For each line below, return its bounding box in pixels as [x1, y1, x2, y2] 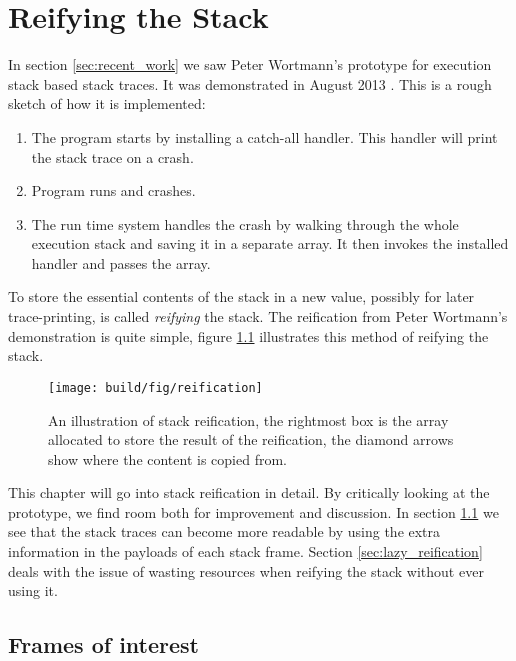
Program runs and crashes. [31, 180, 196, 201]
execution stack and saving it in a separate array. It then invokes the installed [31, 233, 509, 254]
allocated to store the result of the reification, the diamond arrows [48, 429, 454, 450]
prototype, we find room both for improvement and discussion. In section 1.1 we [8, 501, 499, 522]
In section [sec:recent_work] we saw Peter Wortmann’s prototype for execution [8, 54, 492, 75]
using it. [8, 580, 58, 601]
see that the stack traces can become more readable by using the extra [8, 521, 441, 542]
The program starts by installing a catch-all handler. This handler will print [31, 126, 498, 147]
